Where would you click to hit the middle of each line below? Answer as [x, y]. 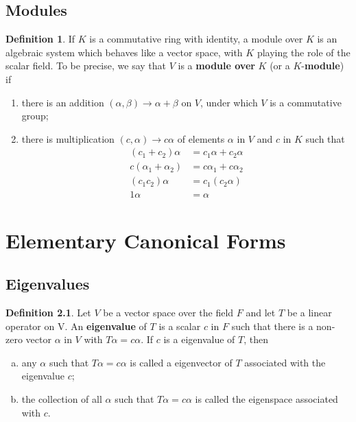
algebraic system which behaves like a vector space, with [124, 52]
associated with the [285, 362]
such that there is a [272, 326]
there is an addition [63, 102]
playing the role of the [304, 52]
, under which [229, 102]
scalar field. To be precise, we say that [86, 66]
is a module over [216, 66]
